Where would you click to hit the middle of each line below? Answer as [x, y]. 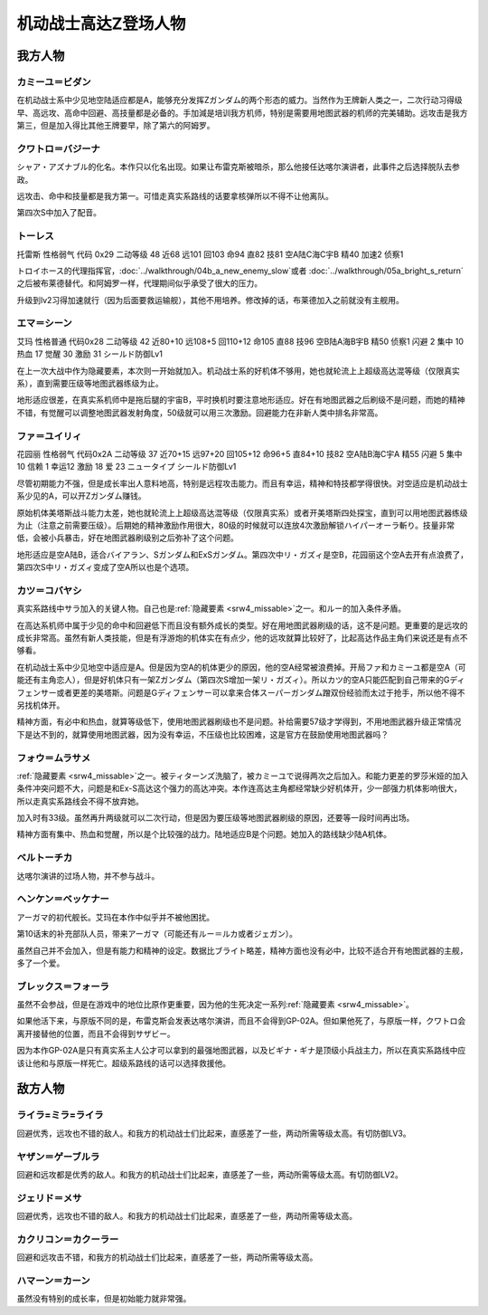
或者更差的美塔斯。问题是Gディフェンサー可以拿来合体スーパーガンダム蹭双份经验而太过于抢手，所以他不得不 [260, 692]
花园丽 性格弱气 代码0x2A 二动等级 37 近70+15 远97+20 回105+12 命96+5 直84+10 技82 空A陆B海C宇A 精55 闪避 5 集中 [239, 453]
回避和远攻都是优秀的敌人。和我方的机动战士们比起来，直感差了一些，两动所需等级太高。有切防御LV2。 [210, 1174]
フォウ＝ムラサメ [54, 758]
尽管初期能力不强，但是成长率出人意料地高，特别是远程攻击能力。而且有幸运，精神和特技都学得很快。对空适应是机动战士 [242, 483]
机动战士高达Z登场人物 [101, 24]
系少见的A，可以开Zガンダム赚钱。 [81, 496]
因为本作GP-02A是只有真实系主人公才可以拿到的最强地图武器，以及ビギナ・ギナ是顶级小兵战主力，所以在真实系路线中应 [241, 1051]
